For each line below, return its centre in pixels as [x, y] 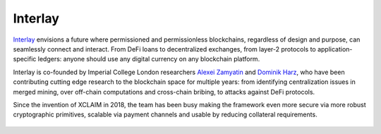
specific [25, 59]
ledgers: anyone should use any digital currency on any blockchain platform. [149, 59]
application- [335, 49]
